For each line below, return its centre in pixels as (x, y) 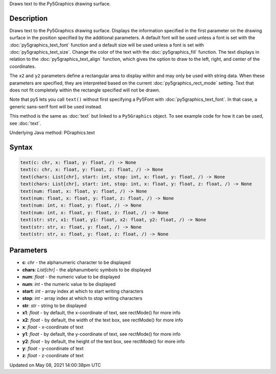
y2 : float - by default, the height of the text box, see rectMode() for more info (103, 341)
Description (29, 18)
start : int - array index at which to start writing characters (83, 291)
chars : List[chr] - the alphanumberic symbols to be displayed (87, 270)
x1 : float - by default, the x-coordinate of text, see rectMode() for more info (101, 313)
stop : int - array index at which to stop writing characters (82, 298)
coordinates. (22, 66)
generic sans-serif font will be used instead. (56, 106)
